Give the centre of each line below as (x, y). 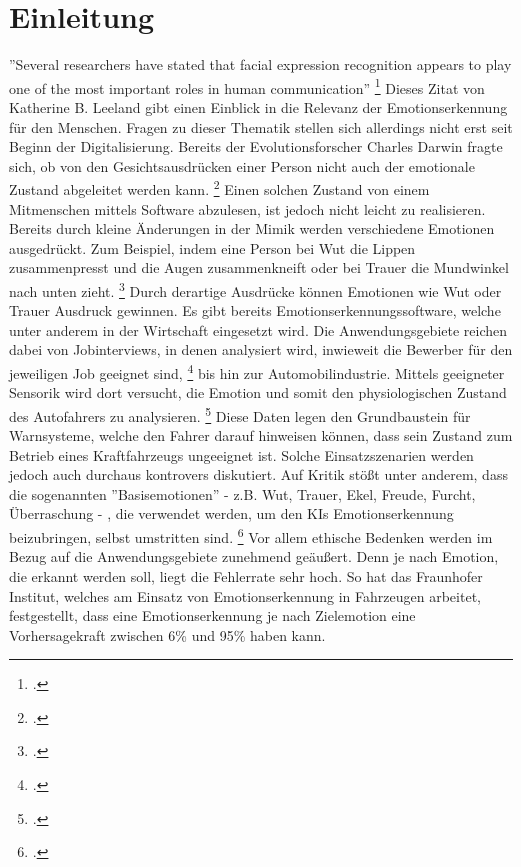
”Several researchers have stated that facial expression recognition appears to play (260, 64)
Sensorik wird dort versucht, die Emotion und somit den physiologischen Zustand (258, 392)
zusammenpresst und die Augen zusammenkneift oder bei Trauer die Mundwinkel (259, 267)
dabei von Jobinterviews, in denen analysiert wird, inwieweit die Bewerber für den (261, 349)
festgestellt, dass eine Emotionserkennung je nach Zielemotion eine (212, 615)
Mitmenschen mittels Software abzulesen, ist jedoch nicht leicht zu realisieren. (247, 208)
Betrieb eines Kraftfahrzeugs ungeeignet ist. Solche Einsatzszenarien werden (241, 454)
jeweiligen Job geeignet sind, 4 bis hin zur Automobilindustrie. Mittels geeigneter (257, 371)
